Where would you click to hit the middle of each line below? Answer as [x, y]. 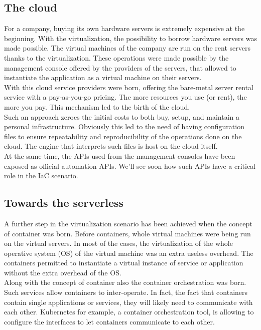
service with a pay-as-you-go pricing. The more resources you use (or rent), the [125, 97]
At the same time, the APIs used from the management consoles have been [120, 155]
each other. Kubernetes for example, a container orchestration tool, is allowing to [129, 312]
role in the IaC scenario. [41, 176]
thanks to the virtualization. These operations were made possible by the [116, 57]
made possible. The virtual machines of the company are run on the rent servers [127, 48]
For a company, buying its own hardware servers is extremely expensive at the [124, 28]
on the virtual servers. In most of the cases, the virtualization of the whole [118, 243]
